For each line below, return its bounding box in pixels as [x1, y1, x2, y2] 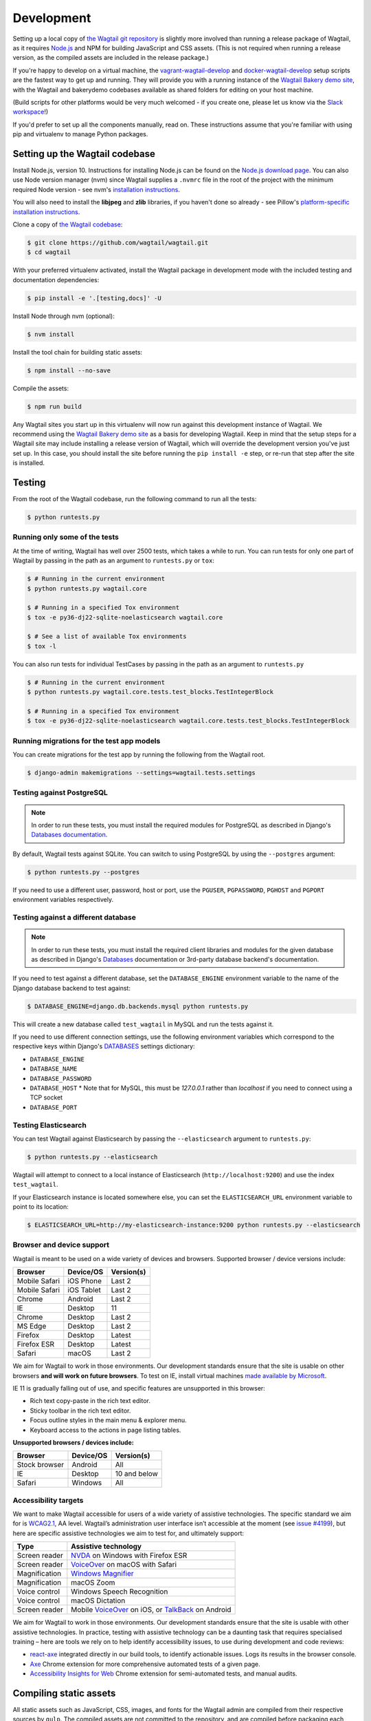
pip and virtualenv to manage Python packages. [12, 130, 148, 138]
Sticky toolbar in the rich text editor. [30, 1406, 131, 1415]
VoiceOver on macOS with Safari [71, 1560, 177, 1570]
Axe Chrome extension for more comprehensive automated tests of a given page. [30, 1660, 260, 1668]
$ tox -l [27, 642, 57, 650]
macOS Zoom [71, 1578, 115, 1587]
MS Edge [16, 1322, 47, 1331]
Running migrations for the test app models [12, 736, 161, 746]
